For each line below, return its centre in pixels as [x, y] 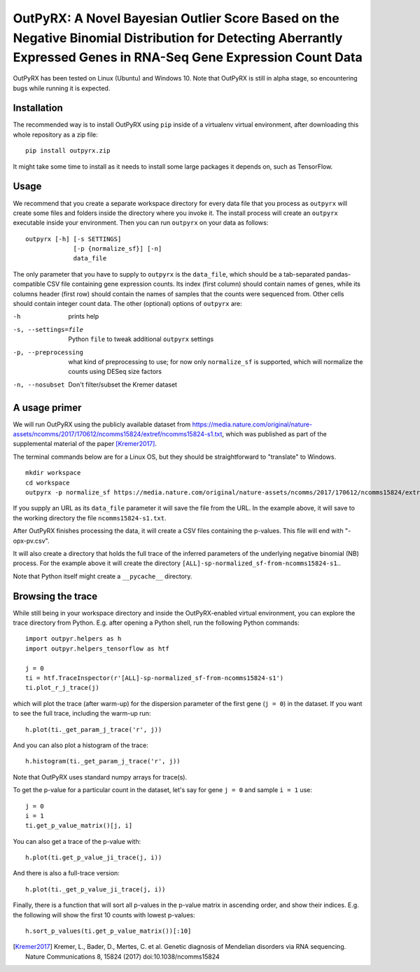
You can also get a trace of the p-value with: [77, 841]
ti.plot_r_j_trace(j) [62, 688]
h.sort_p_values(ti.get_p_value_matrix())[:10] [108, 931]
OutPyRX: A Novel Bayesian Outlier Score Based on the [176, 18]
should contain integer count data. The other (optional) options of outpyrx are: [128, 304]
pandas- [339, 274]
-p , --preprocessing [48, 352]
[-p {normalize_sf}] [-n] [118, 249]
